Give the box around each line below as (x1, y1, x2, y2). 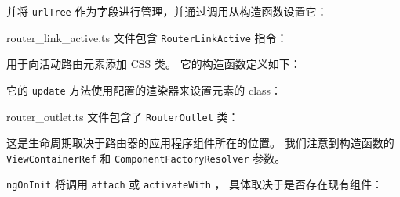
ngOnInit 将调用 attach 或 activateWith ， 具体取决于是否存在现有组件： (6, 176, 384, 192)
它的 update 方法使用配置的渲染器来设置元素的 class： (6, 81, 282, 98)
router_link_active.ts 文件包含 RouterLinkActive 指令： (6, 29, 288, 45)
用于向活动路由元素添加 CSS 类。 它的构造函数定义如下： (6, 56, 301, 72)
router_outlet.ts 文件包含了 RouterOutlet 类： (6, 108, 239, 124)
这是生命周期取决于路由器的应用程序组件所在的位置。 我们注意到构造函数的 (6, 134, 395, 151)
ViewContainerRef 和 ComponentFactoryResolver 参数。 (6, 149, 286, 166)
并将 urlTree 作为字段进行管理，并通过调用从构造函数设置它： (6, 3, 328, 19)
